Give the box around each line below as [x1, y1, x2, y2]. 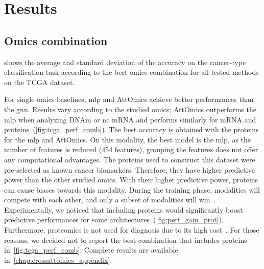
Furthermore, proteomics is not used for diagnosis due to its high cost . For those [4, 224, 259, 235]
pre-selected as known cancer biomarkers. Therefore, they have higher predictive [4, 164, 255, 175]
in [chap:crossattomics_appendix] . [4, 254, 112, 265]
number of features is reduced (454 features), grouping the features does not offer [4, 144, 258, 155]
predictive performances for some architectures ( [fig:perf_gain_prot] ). [4, 214, 224, 225]
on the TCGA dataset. [4, 76, 75, 87]
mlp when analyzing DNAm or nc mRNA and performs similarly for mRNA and [4, 114, 256, 125]
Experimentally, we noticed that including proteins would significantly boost [4, 204, 243, 215]
